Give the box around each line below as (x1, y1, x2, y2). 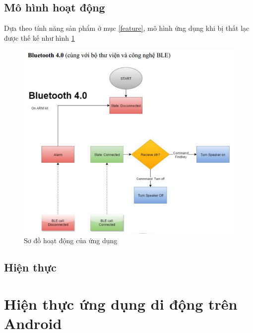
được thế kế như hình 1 (4, 32, 75, 43)
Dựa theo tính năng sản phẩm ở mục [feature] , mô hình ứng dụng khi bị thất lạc (4, 23, 250, 33)
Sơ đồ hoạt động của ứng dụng (24, 235, 118, 246)
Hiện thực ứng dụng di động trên (4, 294, 238, 314)
